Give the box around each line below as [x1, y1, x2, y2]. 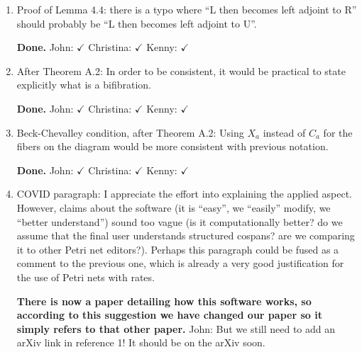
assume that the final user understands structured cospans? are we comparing [16, 228, 355, 243]
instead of [263, 125, 306, 140]
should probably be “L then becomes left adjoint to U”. [16, 16, 257, 30]
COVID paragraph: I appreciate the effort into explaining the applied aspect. [16, 186, 352, 201]
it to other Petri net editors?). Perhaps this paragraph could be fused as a [16, 242, 339, 256]
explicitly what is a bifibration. [16, 77, 151, 92]
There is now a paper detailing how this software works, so [16, 293, 312, 308]
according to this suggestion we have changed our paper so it [16, 307, 322, 322]
